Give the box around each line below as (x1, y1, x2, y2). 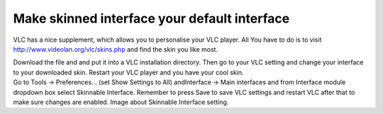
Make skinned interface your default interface (13, 11, 290, 26)
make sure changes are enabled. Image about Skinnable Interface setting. (13, 98, 229, 106)
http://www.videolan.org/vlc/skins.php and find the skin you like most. (13, 45, 218, 53)
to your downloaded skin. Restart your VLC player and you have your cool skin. (13, 68, 244, 76)
